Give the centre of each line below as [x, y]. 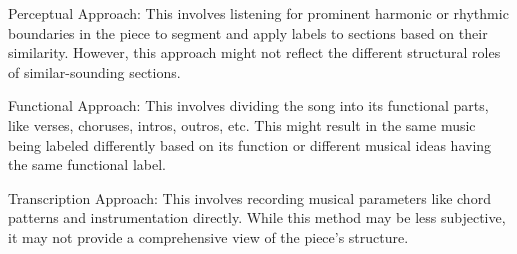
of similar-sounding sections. [94, 71]
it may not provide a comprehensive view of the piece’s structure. [208, 236]
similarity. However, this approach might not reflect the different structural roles [254, 52]
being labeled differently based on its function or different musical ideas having [250, 144]
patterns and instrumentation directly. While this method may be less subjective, [257, 217]
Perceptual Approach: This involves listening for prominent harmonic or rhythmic [258, 13]
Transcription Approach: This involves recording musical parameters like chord [249, 197]
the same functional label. [87, 164]
